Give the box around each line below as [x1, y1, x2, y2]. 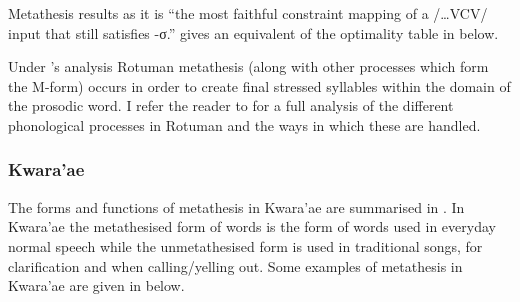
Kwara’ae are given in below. [8, 275, 185, 296]
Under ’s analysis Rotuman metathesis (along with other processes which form [8, 56, 489, 77]
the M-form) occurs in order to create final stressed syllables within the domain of [8, 75, 511, 96]
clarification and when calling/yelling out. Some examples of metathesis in [8, 255, 463, 276]
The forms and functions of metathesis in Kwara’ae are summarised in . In [8, 196, 465, 217]
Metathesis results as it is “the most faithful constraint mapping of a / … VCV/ [8, 3, 488, 23]
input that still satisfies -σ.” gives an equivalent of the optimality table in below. [8, 22, 499, 43]
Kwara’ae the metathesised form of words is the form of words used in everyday [8, 216, 496, 237]
